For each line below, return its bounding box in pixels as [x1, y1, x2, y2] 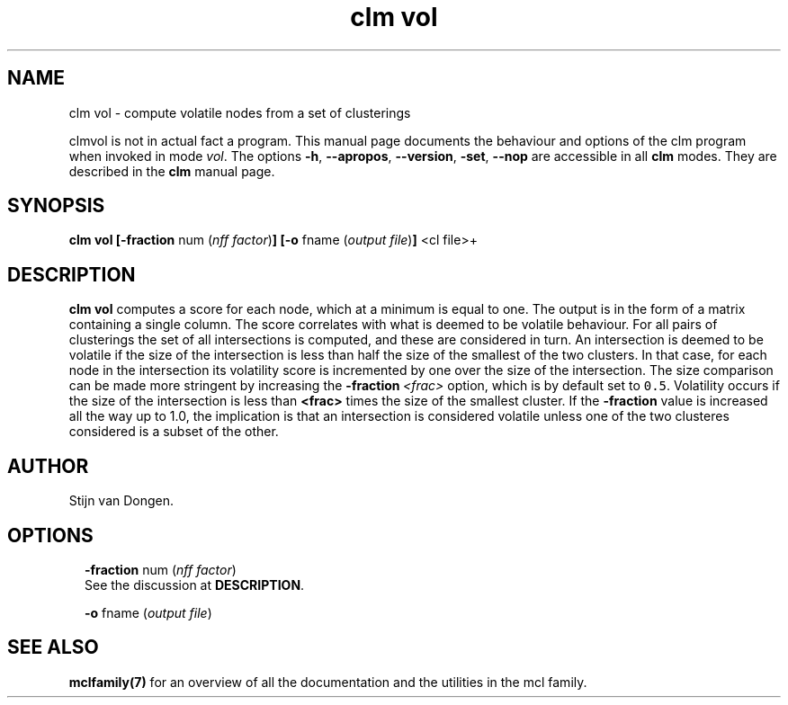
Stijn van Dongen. [68, 493, 175, 509]
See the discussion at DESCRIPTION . [85, 576, 305, 593]
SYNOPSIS [7, 194, 105, 218]
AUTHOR [7, 454, 89, 477]
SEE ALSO [7, 636, 99, 659]
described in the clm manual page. [68, 163, 275, 179]
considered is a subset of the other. [68, 424, 279, 440]
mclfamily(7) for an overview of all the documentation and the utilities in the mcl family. [68, 674, 587, 690]
